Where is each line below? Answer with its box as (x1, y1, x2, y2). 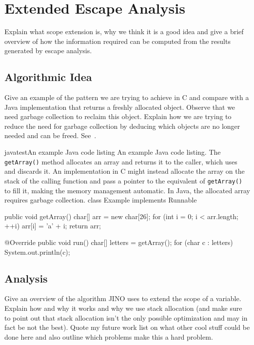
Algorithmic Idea (4, 69, 92, 84)
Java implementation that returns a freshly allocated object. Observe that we (4, 101, 235, 112)
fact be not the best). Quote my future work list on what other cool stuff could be (4, 322, 250, 332)
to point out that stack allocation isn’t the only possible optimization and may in (4, 312, 248, 323)
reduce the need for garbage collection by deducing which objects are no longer (4, 121, 240, 131)
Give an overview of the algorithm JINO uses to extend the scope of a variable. (4, 293, 241, 304)
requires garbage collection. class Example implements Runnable (4, 195, 197, 205)
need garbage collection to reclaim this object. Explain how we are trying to (4, 111, 232, 122)
